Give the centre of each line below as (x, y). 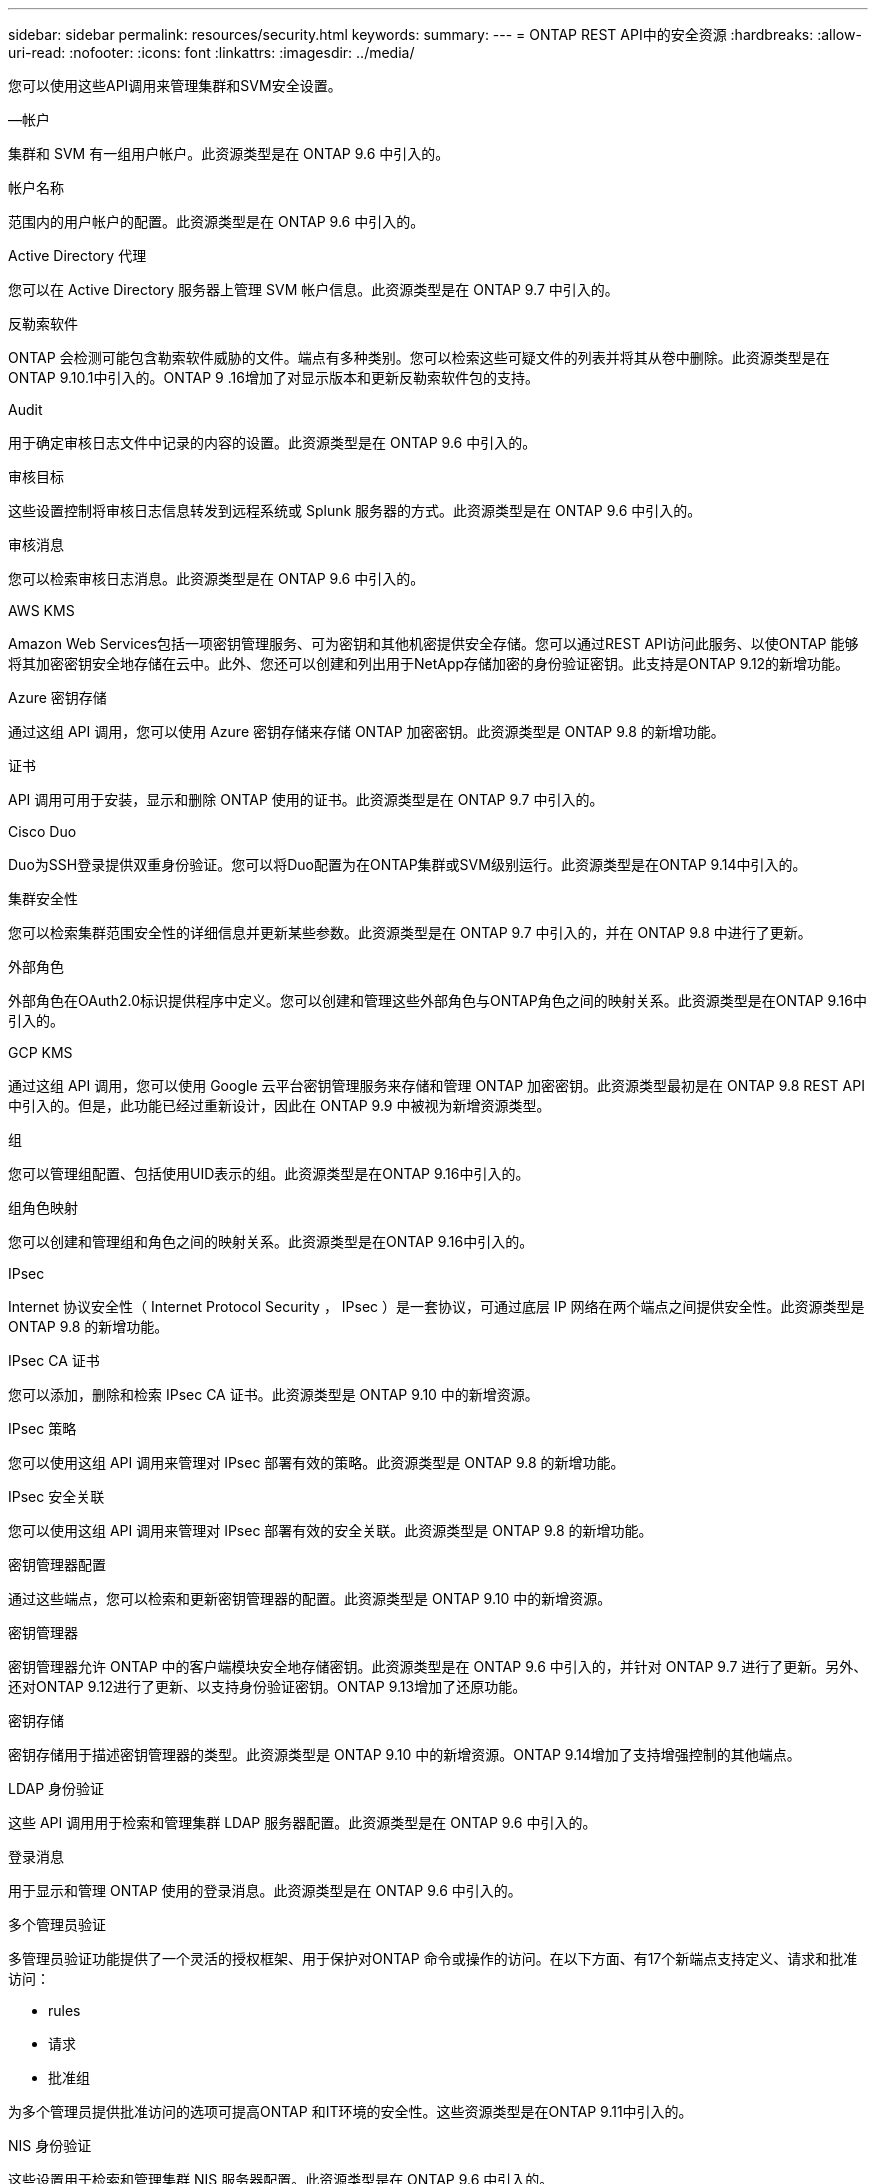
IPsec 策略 (42, 1428)
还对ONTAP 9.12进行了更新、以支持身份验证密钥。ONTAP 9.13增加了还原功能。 (267, 1686)
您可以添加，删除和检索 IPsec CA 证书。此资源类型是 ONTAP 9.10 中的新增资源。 (273, 1394)
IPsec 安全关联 (56, 1496)
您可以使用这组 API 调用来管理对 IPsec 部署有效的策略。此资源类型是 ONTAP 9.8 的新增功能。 (316, 1462)
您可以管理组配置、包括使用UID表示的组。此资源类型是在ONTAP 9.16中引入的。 (269, 1173)
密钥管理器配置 (57, 1564)
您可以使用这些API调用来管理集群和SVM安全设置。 (175, 85)
